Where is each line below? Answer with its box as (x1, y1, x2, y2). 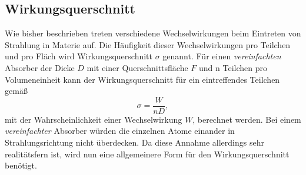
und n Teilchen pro (199, 61, 267, 73)
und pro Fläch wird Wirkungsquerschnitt (5, 50, 153, 62)
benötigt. (5, 159, 37, 171)
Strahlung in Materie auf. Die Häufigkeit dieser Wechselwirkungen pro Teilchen (5, 38, 291, 51)
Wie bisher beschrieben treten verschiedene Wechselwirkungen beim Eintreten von (5, 27, 301, 39)
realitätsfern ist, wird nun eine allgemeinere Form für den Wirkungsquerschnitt (5, 147, 290, 160)
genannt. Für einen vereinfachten (162, 50, 281, 62)
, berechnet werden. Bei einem (192, 113, 301, 125)
